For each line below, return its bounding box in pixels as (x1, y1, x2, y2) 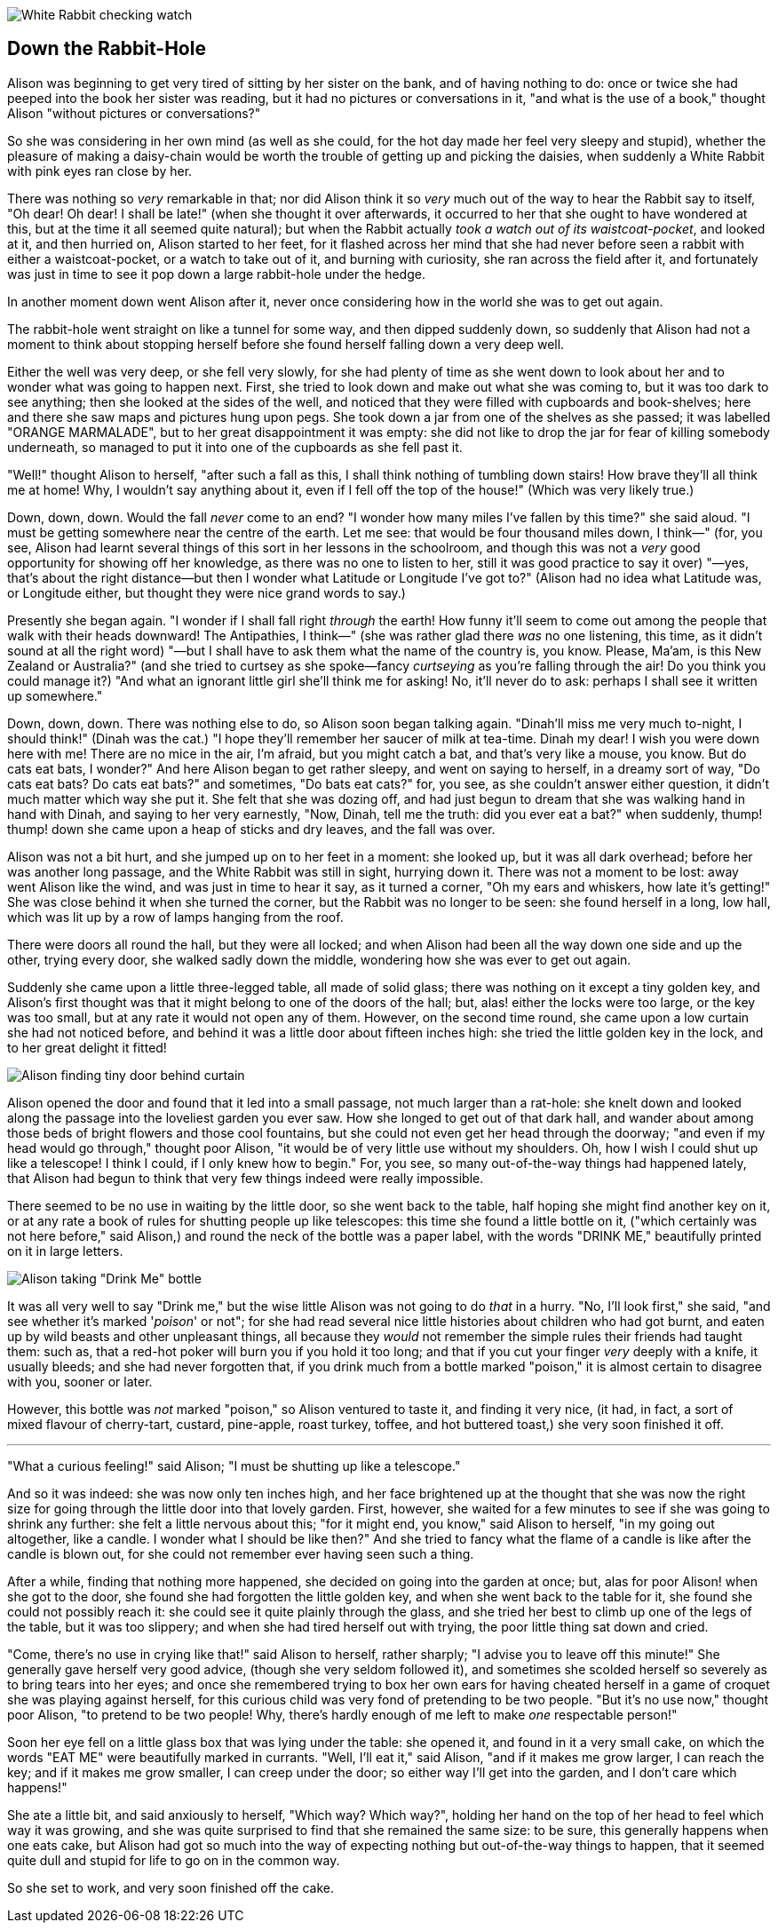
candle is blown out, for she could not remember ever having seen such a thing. (7, 1545, 474, 1561)
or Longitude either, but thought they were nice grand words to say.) (7, 584, 406, 600)
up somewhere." (7, 687, 103, 703)
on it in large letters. (7, 1243, 123, 1259)
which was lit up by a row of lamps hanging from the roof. (7, 909, 344, 925)
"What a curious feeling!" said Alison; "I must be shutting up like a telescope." (7, 1457, 461, 1473)
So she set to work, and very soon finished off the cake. (7, 1879, 334, 1895)
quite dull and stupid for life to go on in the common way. (7, 1852, 340, 1868)
